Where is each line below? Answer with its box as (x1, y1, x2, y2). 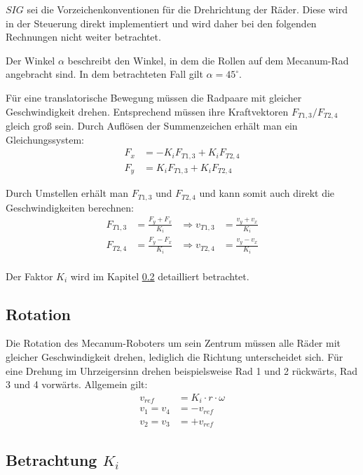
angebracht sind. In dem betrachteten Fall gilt (6, 67, 203, 81)
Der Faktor (6, 268, 53, 283)
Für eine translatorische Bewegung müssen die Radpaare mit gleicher (6, 90, 302, 104)
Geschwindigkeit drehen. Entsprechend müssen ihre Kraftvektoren (6, 104, 289, 118)
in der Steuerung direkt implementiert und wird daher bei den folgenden (6, 15, 317, 30)
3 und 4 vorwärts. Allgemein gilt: (6, 377, 148, 392)
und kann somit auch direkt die (199, 186, 335, 200)
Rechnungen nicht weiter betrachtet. (6, 29, 161, 44)
